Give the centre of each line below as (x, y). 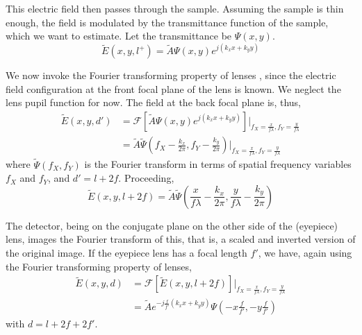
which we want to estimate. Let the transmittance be (119, 36)
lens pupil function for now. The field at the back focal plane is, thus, (153, 102)
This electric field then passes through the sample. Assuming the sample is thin (175, 8)
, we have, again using (305, 253)
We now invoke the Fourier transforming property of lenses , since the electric (171, 75)
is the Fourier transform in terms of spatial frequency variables (218, 164)
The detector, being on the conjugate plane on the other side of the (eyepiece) (172, 225)
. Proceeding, (146, 178)
